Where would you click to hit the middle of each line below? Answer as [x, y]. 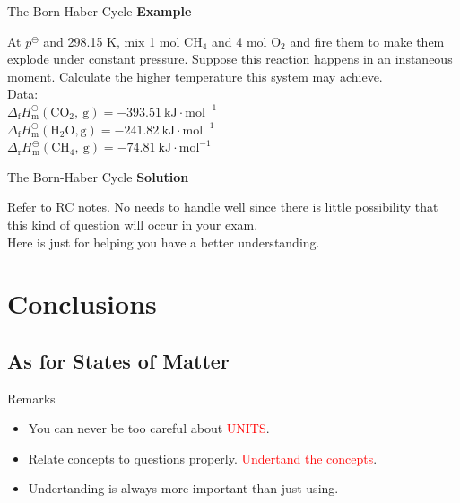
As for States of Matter [118, 360]
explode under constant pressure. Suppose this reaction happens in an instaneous [230, 59]
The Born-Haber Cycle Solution [98, 176]
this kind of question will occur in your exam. [133, 224]
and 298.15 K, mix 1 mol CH [123, 41]
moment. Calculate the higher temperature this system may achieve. [195, 76]
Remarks [31, 398]
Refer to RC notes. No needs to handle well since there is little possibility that [223, 207]
